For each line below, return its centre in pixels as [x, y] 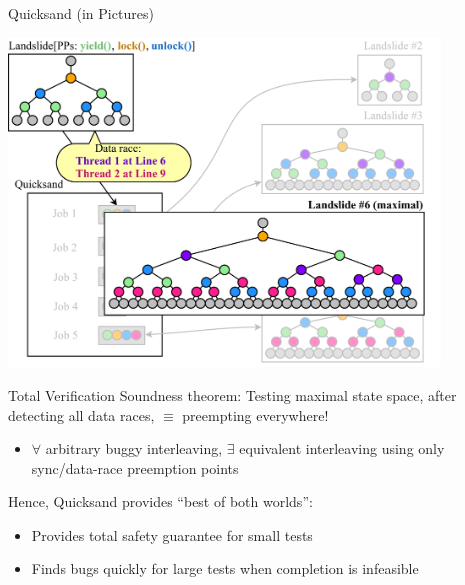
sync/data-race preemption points [135, 467]
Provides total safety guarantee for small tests [172, 534]
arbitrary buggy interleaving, [134, 448]
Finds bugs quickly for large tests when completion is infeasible [225, 568]
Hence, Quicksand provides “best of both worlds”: [160, 501]
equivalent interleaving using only [342, 448]
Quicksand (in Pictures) [81, 13]
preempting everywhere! [255, 414]
